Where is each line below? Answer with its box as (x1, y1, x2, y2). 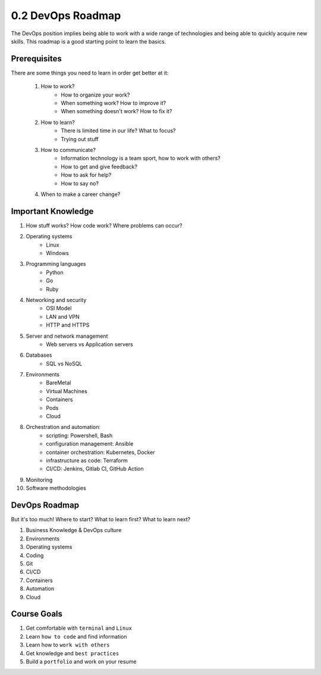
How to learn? (40, 119, 75, 126)
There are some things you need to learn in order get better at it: (11, 69, 169, 76)
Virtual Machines (46, 387, 87, 394)
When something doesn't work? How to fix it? (61, 108, 172, 115)
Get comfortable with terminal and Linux (26, 624, 132, 632)
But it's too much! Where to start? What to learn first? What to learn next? (11, 516, 191, 523)
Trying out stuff (61, 135, 99, 142)
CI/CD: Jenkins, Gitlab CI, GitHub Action (46, 465, 144, 472)
